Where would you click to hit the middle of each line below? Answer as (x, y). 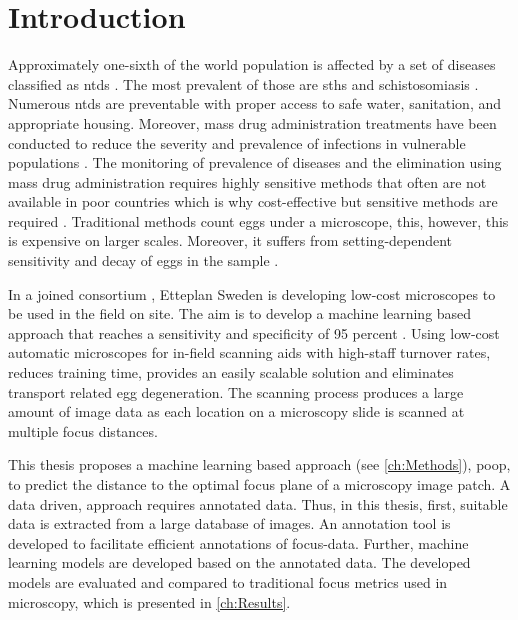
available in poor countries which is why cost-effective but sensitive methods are (253, 201)
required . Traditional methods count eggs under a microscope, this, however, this (258, 220)
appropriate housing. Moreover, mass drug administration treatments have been (252, 122)
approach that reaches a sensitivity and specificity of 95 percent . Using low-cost (254, 332)
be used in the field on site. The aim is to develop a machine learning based (240, 313)
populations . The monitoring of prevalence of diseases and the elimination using (255, 162)
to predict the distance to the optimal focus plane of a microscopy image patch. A (259, 484)
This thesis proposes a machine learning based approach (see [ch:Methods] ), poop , (259, 464)
